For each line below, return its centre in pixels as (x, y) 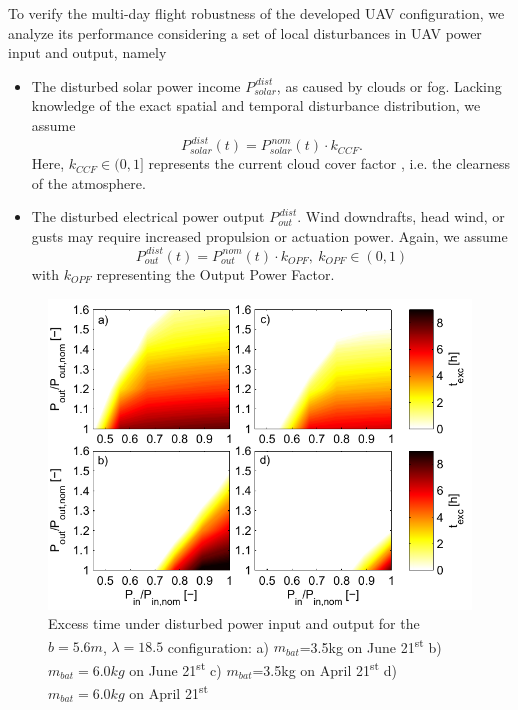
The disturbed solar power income (136, 85)
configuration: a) (218, 646)
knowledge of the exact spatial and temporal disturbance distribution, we (256, 105)
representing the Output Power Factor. (215, 273)
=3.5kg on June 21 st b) (370, 645)
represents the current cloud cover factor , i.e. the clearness (329, 163)
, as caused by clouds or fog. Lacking (389, 85)
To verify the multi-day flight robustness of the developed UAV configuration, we (256, 13)
